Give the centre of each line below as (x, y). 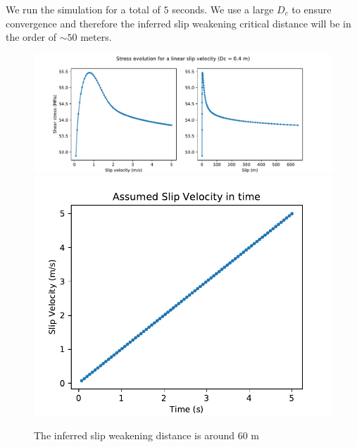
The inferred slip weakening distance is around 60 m (147, 435)
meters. (96, 37)
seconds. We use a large (223, 9)
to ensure (312, 9)
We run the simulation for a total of (83, 9)
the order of (31, 37)
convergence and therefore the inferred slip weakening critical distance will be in (178, 23)
